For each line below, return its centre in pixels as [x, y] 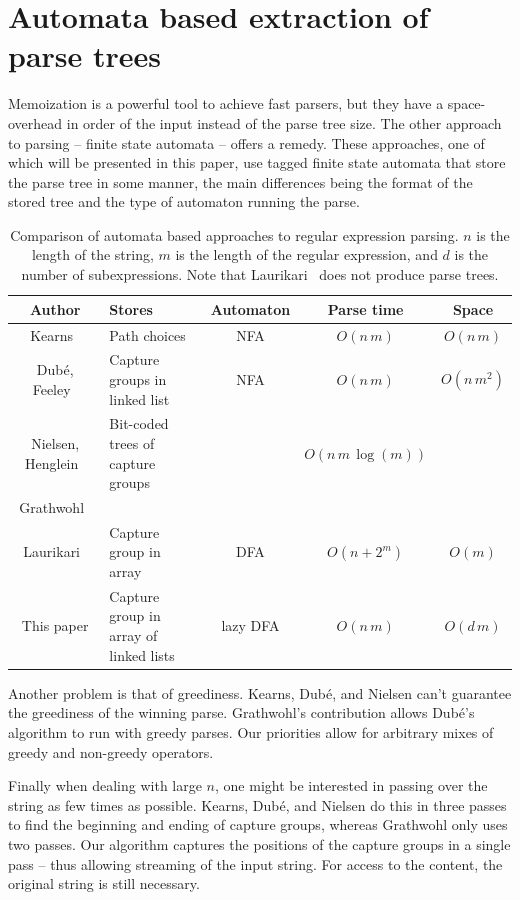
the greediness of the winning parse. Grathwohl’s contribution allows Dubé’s [241, 712]
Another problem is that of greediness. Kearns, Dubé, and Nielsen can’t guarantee [260, 692]
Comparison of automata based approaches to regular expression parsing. [234, 234]
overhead [35, 122]
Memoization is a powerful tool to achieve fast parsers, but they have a [226, 103]
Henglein [52, 462]
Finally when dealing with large [105, 785]
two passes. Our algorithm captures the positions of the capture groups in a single [259, 843]
